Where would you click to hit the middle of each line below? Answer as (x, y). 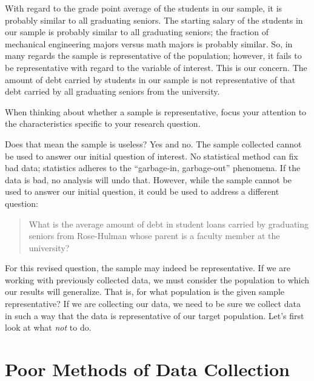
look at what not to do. (48, 327)
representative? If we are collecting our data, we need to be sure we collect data (153, 304)
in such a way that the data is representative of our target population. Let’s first (155, 315)
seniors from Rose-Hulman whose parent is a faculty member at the (154, 236)
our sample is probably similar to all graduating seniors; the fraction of (137, 32)
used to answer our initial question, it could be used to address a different (142, 191)
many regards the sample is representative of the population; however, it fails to (153, 56)
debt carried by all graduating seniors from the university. (112, 91)
